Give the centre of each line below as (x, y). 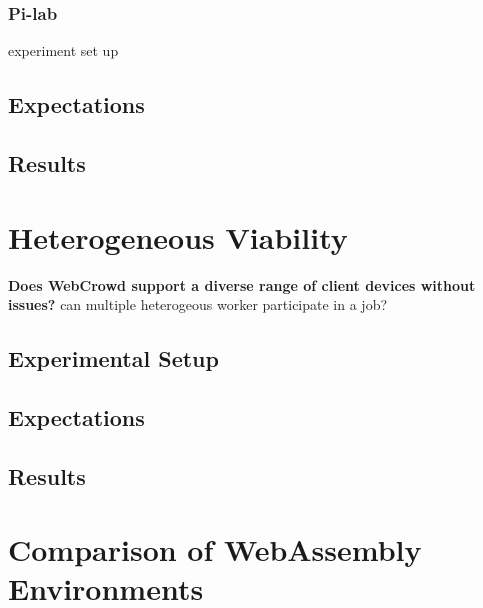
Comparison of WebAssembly (215, 549)
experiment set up (63, 50)
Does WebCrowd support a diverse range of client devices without (242, 284)
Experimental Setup (113, 358)
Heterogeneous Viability (178, 236)
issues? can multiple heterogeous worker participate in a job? (198, 304)
